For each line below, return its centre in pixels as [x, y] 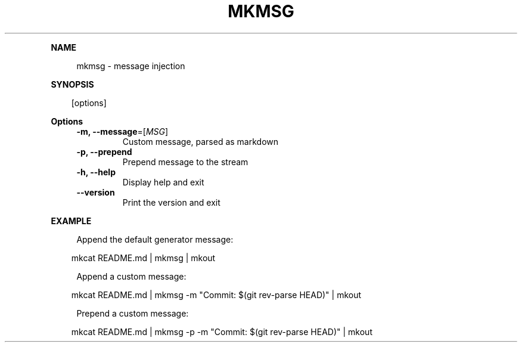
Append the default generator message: [155, 239]
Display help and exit [163, 182]
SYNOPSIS [72, 84]
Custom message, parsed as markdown [201, 141]
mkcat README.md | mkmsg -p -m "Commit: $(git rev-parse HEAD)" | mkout [222, 331]
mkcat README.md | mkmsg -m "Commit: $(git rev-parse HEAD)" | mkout [216, 295]
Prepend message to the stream [185, 162]
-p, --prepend [104, 151]
